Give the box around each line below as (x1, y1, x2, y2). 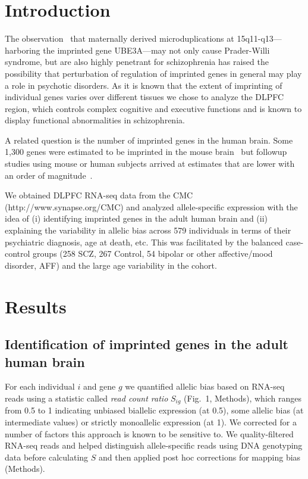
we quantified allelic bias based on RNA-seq (125, 380, 285, 393)
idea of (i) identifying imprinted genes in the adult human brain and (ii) (5, 212, 268, 225)
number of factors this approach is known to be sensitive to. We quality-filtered (5, 427, 294, 440)
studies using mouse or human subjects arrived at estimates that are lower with (5, 157, 295, 170)
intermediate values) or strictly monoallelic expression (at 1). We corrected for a (5, 416, 297, 428)
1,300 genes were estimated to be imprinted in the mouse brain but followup (5, 145, 287, 158)
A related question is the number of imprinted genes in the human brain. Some (5, 133, 293, 146)
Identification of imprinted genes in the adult (5, 335, 288, 353)
